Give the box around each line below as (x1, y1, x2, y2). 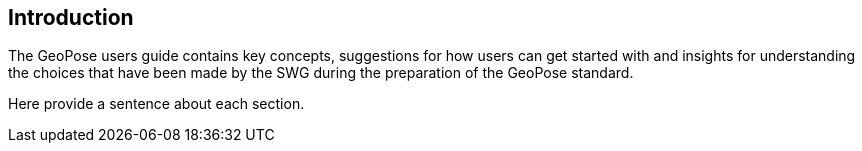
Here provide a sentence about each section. (8, 95, 305, 113)
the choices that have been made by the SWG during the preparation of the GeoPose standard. (8, 64, 634, 82)
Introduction (8, 5, 134, 30)
